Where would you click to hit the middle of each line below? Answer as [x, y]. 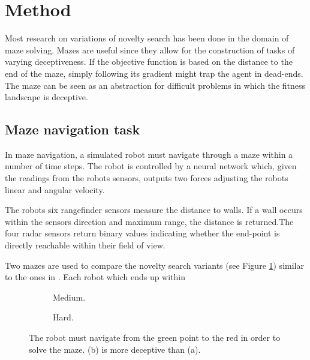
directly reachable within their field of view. [85, 245]
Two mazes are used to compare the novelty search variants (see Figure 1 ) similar [154, 265]
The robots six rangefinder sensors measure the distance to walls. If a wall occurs [154, 210]
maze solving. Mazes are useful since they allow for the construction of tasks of [150, 49]
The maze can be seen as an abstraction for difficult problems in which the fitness [155, 85]
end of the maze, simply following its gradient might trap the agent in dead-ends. [154, 73]
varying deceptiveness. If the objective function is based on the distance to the [149, 61]
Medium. [69, 297]
